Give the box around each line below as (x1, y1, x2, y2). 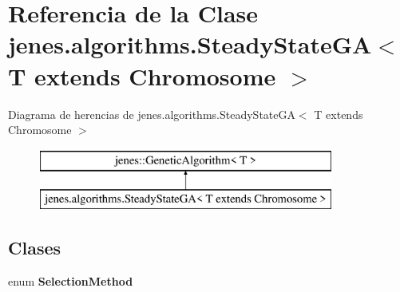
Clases (8, 235, 61, 260)
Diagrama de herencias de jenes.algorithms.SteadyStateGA (8, 105, 295, 122)
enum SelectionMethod (8, 273, 133, 290)
